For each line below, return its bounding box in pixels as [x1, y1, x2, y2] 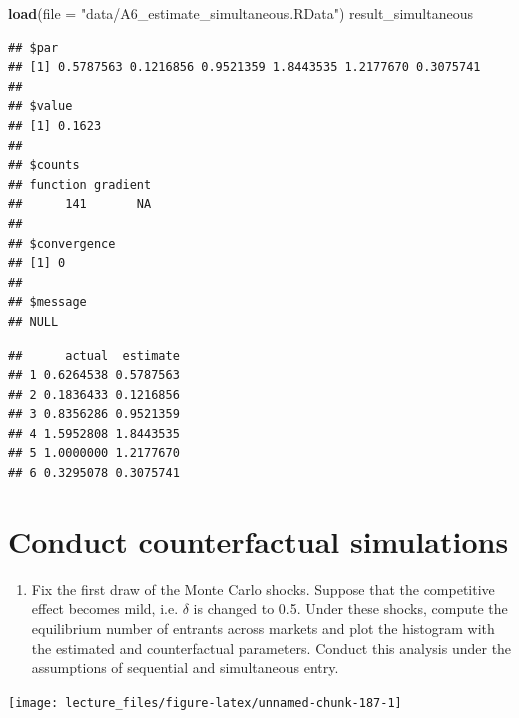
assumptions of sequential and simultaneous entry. [31, 657, 339, 678]
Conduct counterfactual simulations [8, 520, 509, 561]
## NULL [8, 314, 59, 329]
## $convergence [8, 236, 116, 251]
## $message [8, 295, 87, 310]
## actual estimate [8, 348, 180, 363]
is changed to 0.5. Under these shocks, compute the [193, 598, 508, 619]
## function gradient [8, 177, 152, 192]
